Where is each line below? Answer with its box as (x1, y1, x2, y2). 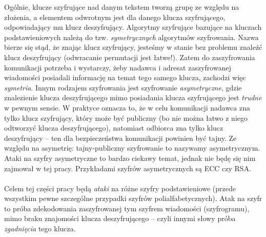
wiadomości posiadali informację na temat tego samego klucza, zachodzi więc (4, 72, 246, 83)
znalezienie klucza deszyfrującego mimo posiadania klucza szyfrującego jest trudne (4, 92, 262, 103)
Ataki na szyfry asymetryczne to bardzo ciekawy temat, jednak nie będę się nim (4, 152, 256, 163)
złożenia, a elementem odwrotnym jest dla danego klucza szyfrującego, (4, 11, 226, 22)
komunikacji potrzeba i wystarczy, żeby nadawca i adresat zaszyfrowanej (4, 62, 231, 72)
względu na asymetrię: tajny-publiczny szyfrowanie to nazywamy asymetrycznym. (4, 142, 260, 153)
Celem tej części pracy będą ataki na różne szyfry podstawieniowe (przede (4, 183, 236, 193)
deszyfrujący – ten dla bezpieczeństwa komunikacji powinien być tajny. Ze (4, 132, 237, 143)
